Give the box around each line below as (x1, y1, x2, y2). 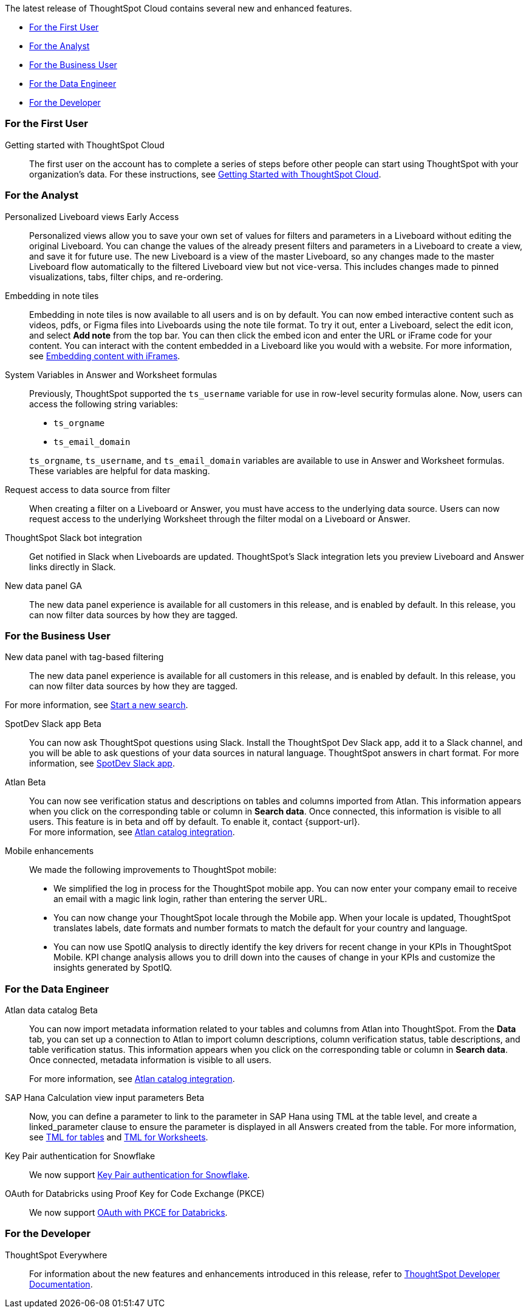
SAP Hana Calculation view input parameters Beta (5, 1092, 205, 1103)
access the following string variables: (29, 398, 178, 409)
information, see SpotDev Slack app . (29, 758, 175, 769)
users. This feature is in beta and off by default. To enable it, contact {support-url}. (29, 816, 360, 827)
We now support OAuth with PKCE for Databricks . (29, 1207, 228, 1218)
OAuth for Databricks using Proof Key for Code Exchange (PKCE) (5, 1188, 265, 1199)
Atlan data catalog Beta (5, 1005, 98, 1015)
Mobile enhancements (5, 846, 94, 856)
